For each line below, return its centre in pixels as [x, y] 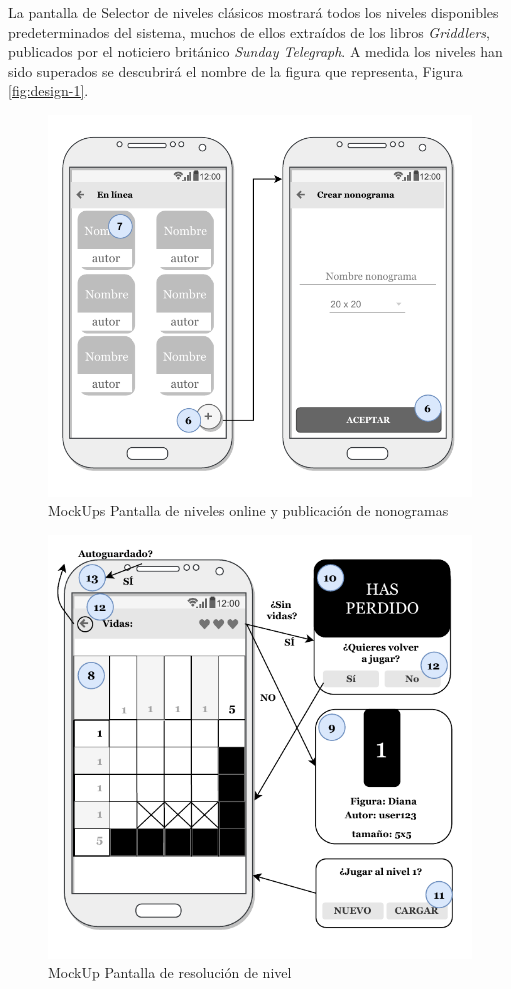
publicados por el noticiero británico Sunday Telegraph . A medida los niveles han [255, 51]
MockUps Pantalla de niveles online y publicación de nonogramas [248, 510]
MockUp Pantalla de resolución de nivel [170, 972]
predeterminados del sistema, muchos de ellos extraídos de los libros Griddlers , [249, 31]
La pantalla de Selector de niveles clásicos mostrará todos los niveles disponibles [253, 12]
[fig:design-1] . [48, 90]
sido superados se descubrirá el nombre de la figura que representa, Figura [235, 70]
